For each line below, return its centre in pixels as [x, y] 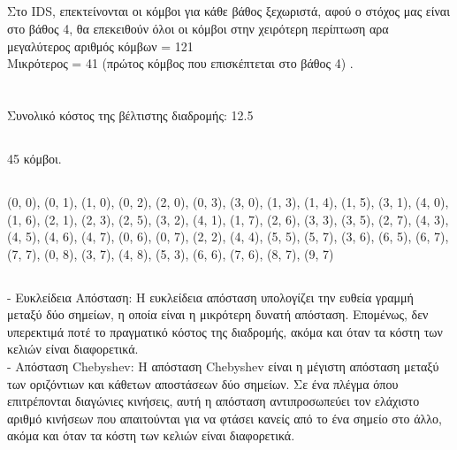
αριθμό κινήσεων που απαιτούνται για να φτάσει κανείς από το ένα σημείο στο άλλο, [225, 418]
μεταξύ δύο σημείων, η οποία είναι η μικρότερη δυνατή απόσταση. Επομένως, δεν [218, 314]
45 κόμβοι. [34, 158]
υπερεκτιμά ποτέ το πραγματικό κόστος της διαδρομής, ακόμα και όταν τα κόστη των [225, 331]
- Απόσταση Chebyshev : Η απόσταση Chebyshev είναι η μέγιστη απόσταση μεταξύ [223, 366]
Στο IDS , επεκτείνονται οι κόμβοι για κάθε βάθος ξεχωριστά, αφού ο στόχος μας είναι [228, 11]
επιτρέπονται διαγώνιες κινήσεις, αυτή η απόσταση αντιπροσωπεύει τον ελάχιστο [213, 401]
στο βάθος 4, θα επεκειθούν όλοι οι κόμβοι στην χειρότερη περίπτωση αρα [198, 28]
